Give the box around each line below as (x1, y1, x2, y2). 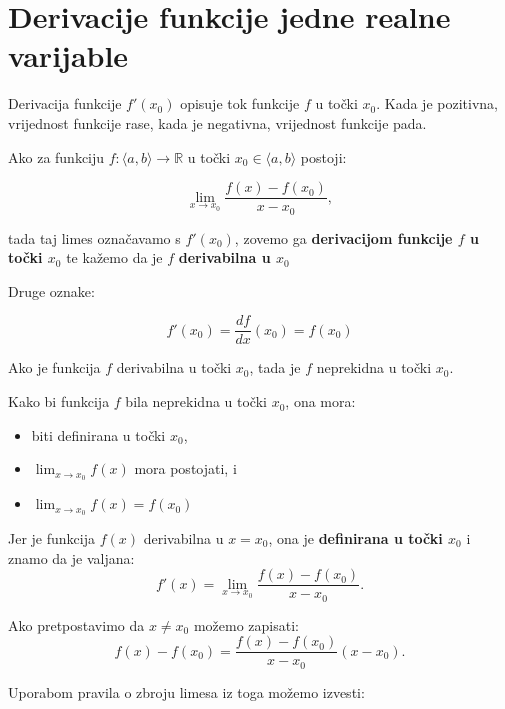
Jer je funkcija (8, 527, 95, 548)
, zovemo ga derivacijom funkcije (234, 227, 453, 248)
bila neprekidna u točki (125, 391, 267, 412)
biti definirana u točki (31, 424, 166, 445)
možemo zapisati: (193, 614, 299, 635)
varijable (8, 35, 129, 76)
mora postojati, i (134, 458, 237, 479)
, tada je (249, 357, 301, 378)
